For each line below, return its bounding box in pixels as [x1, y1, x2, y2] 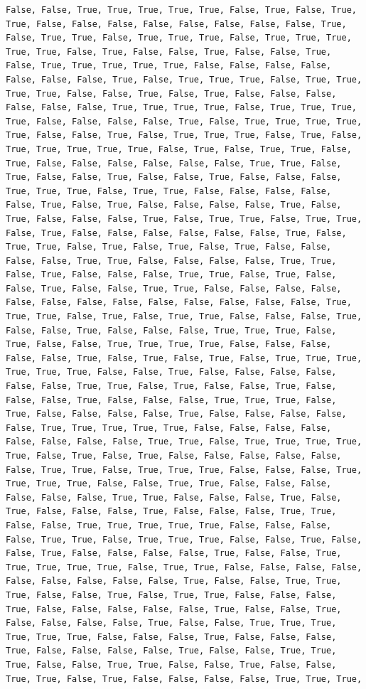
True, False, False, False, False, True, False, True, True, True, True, [6, 116, 362, 127]
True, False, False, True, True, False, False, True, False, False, [6, 659, 337, 670]
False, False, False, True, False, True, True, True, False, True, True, [6, 74, 362, 85]
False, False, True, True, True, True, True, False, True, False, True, [6, 5, 357, 15]
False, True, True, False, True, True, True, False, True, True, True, [6, 33, 352, 43]
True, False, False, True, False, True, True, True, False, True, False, [6, 130, 362, 141]
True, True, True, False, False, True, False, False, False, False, [6, 367, 337, 378]
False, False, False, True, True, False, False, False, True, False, [6, 492, 342, 503]
